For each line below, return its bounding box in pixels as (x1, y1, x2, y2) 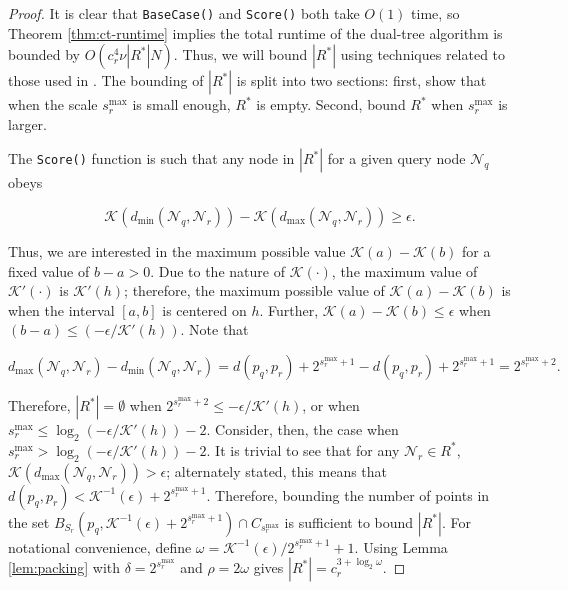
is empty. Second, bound (256, 94, 406, 115)
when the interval (8, 299, 115, 320)
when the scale (8, 94, 98, 115)
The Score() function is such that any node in (8, 148, 295, 169)
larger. (8, 113, 47, 134)
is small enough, (132, 94, 231, 115)
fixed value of (8, 260, 90, 281)
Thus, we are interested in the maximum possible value (8, 241, 346, 262)
